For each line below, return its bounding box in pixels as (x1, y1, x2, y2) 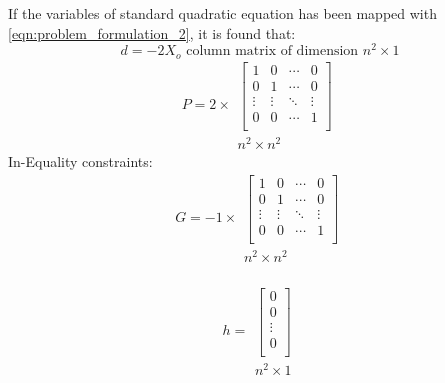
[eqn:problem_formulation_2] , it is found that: (8, 22, 296, 43)
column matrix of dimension (186, 44, 359, 59)
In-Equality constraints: (8, 151, 153, 172)
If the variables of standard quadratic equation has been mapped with (8, 3, 437, 23)
